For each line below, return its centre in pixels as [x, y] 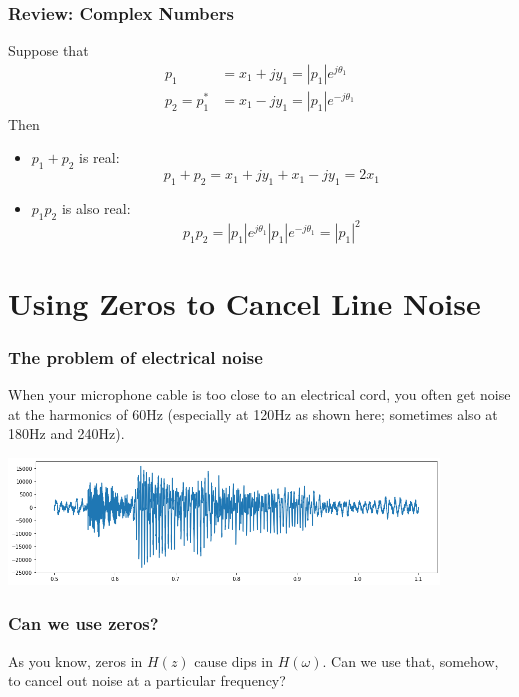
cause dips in [234, 660]
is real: [99, 157]
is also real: [96, 208]
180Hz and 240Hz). [66, 433]
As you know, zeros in [75, 660]
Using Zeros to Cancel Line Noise [244, 302]
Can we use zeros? [83, 623]
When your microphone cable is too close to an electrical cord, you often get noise [259, 393]
